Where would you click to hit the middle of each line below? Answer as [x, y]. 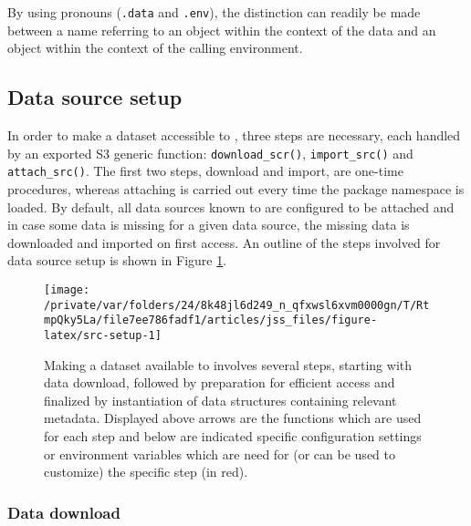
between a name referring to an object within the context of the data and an [222, 30]
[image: [67, 289]
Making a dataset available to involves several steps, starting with [228, 364]
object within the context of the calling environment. [155, 48]
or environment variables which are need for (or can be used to [220, 454]
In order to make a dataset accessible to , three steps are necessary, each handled [234, 135]
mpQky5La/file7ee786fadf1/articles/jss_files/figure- [211, 320]
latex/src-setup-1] [103, 335]
